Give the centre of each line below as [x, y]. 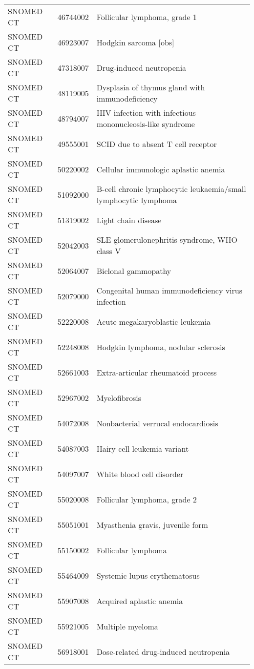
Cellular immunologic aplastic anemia [161, 169]
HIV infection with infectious [146, 113]
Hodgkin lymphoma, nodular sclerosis [161, 347]
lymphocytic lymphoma [137, 200]
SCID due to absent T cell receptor [157, 144]
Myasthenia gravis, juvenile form [152, 524]
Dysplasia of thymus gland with [151, 87]
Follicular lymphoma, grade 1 [147, 17]
